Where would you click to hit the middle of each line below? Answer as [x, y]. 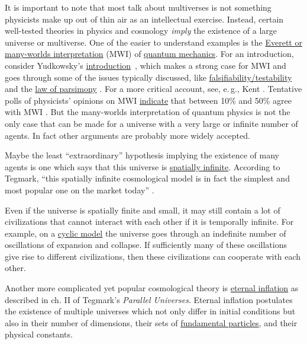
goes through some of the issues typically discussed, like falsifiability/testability [148, 77]
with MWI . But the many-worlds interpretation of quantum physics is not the [148, 112]
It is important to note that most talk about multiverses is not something [138, 7]
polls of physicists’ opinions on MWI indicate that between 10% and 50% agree [148, 100]
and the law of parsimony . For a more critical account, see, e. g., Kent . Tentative [153, 89]
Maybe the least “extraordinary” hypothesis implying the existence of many [142, 155]
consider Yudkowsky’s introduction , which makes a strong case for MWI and [146, 65]
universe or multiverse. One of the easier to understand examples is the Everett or [153, 42]
